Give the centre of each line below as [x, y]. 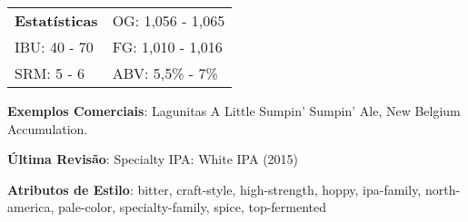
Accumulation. [48, 128]
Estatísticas [56, 20]
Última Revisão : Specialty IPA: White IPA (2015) [153, 159]
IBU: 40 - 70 [54, 47]
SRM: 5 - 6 [50, 73]
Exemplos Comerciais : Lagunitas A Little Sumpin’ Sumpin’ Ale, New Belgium [234, 111]
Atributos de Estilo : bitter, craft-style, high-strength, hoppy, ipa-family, [214, 189]
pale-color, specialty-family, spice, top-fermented [193, 207]
